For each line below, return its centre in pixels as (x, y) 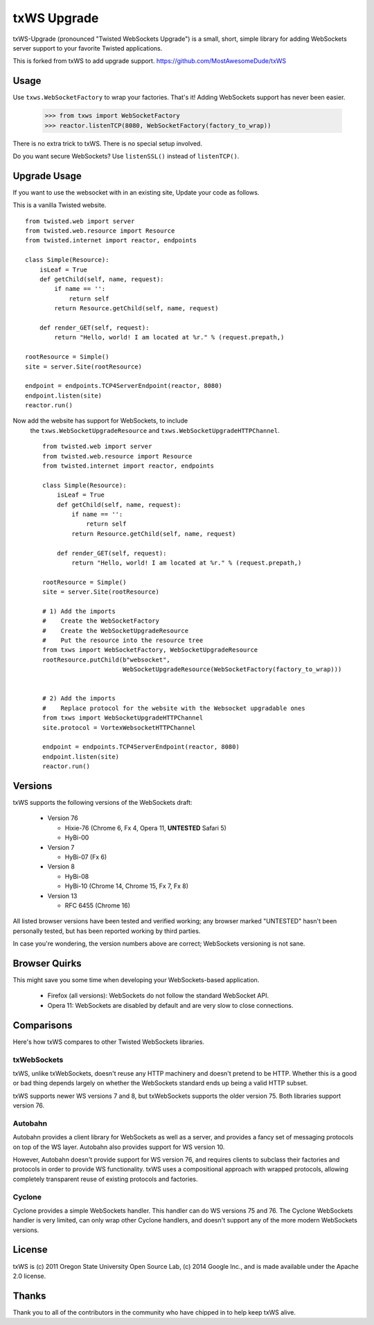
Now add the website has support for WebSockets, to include (100, 421)
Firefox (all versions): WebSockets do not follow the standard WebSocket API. (158, 996)
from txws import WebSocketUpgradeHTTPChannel (123, 718)
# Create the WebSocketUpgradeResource (116, 631)
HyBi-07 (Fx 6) (86, 857)
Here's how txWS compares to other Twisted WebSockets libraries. (108, 1042)
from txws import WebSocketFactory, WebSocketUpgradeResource (150, 650)
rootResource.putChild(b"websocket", (107, 659)
